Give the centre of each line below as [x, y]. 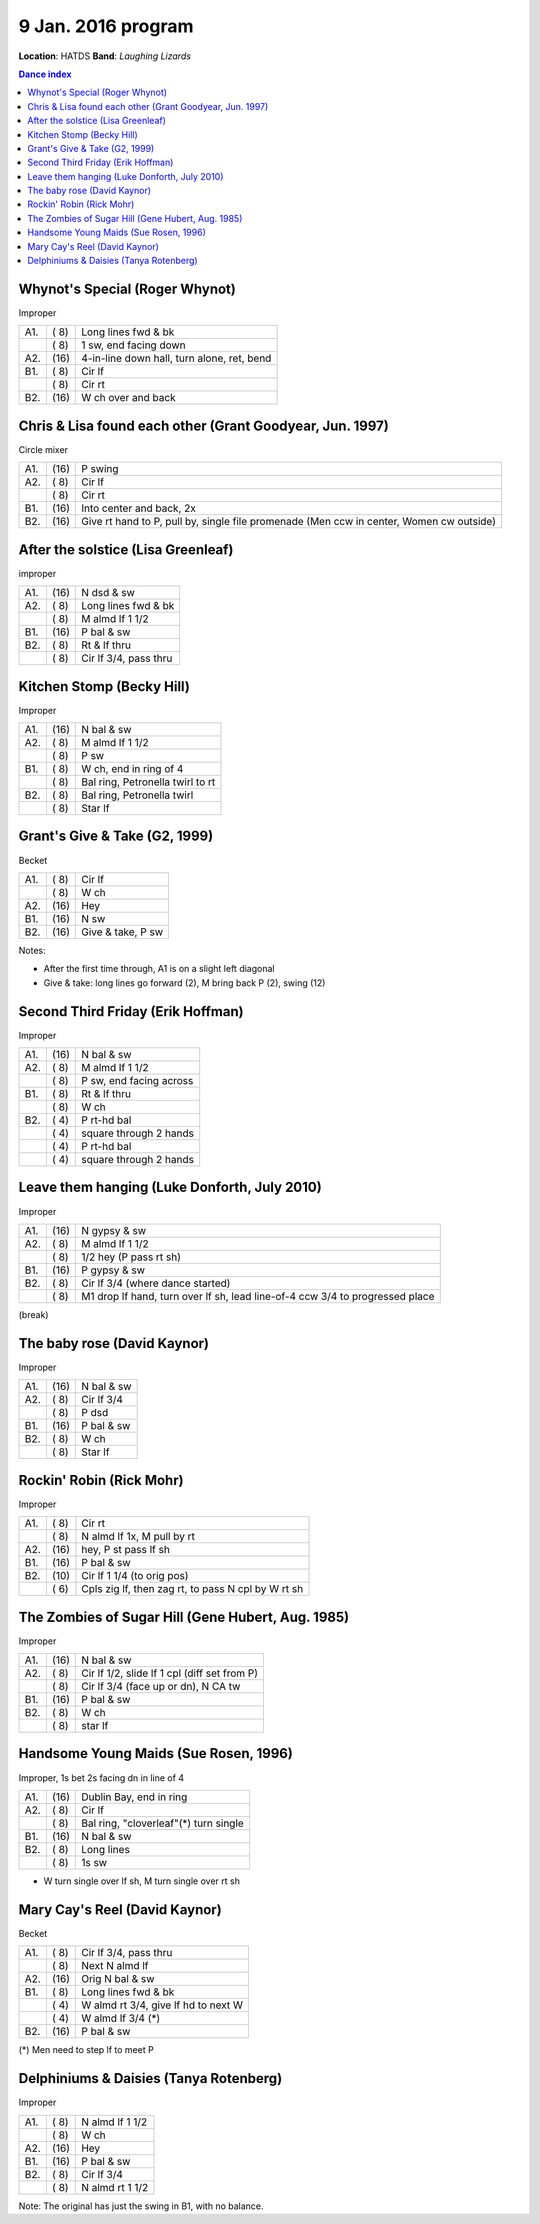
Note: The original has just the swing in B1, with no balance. [141, 2206]
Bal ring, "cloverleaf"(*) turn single [162, 1823]
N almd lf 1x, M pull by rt [138, 1537]
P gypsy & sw [113, 1270]
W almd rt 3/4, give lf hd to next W [162, 2005]
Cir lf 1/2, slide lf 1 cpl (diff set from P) [170, 1673]
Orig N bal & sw [118, 1979]
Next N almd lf [115, 1966]
